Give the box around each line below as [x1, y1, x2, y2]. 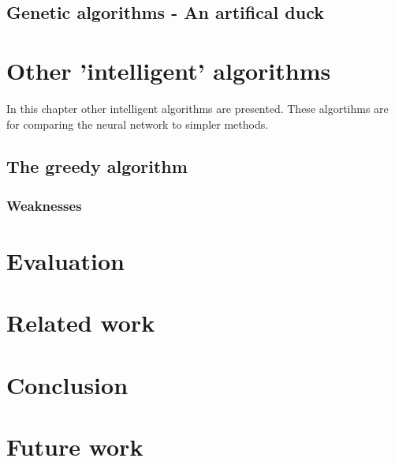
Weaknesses [6, 195, 82, 215]
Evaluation [6, 244, 125, 276]
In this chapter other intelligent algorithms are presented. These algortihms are [6, 100, 389, 116]
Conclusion [6, 368, 129, 400]
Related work [6, 306, 155, 339]
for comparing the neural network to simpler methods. [6, 115, 269, 132]
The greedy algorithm [6, 154, 188, 178]
